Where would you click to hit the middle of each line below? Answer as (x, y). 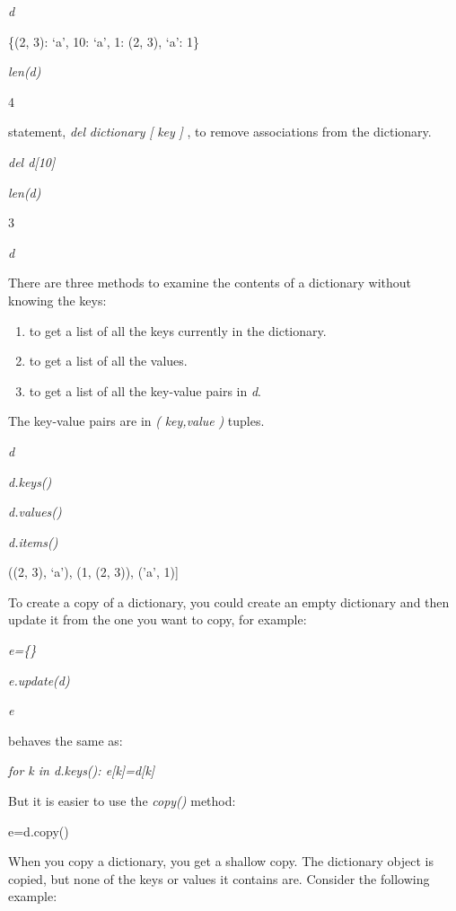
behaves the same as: (66, 740)
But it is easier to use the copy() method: (122, 801)
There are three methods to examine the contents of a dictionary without (210, 283)
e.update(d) (39, 680)
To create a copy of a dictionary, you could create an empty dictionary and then (229, 601)
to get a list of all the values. (108, 361)
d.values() (35, 512)
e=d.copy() (39, 831)
